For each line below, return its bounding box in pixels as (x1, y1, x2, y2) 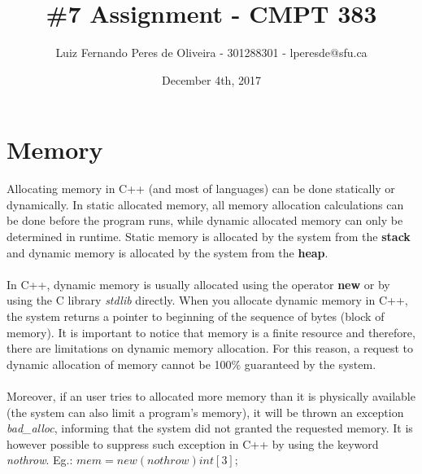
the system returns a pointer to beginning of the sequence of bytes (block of (7, 308, 385, 324)
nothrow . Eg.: (7, 451, 73, 468)
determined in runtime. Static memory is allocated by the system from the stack (7, 228, 411, 245)
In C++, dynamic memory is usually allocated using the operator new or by (7, 275, 390, 292)
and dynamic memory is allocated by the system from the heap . (7, 244, 328, 261)
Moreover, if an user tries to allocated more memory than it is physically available (7, 387, 415, 404)
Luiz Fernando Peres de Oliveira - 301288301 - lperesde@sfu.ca (55, 44, 368, 61)
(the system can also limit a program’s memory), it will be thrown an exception (7, 403, 404, 420)
